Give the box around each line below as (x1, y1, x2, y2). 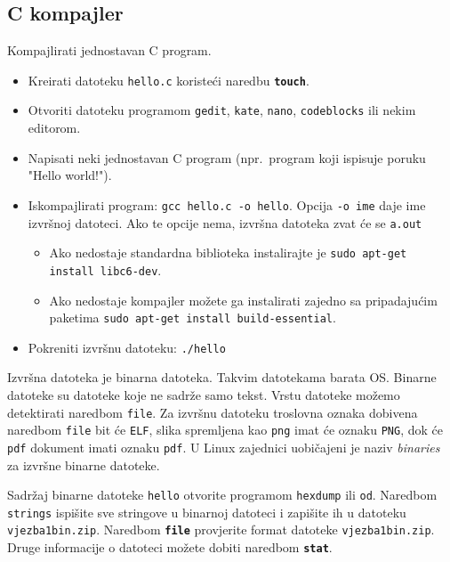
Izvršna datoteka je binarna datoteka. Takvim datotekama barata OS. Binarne (7, 368, 437, 387)
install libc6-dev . (49, 260, 162, 279)
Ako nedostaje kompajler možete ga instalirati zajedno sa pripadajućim (49, 290, 438, 309)
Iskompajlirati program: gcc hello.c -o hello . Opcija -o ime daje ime (28, 195, 426, 214)
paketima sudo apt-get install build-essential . (49, 308, 336, 327)
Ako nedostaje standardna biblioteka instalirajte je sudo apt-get (49, 243, 407, 262)
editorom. (28, 118, 81, 137)
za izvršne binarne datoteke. (7, 455, 160, 474)
